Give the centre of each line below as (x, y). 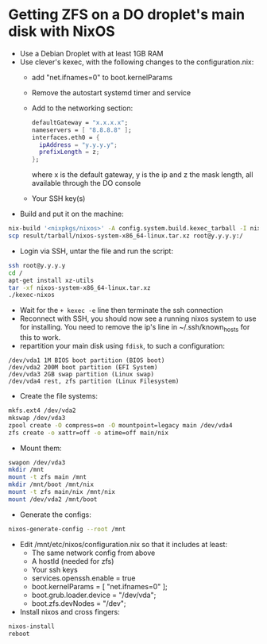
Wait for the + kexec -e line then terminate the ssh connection (122, 310)
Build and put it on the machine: (72, 214)
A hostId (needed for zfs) (73, 561)
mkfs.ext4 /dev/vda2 (43, 411)
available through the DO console (86, 183)
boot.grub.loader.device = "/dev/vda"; (94, 595)
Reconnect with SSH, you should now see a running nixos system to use (138, 318)
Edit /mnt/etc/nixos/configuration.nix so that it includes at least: (124, 544)
